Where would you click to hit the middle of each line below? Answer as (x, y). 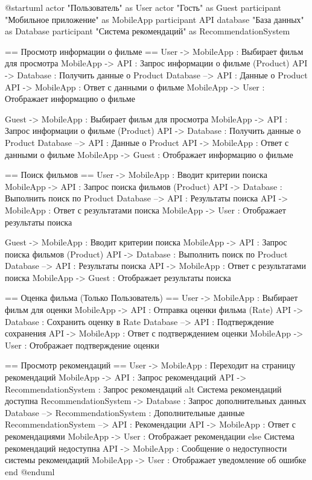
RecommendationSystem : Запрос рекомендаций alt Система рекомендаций (143, 389)
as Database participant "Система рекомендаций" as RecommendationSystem (148, 31)
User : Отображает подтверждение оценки (82, 345)
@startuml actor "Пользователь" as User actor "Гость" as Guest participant (143, 7)
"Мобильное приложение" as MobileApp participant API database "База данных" (154, 19)
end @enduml (30, 471)
